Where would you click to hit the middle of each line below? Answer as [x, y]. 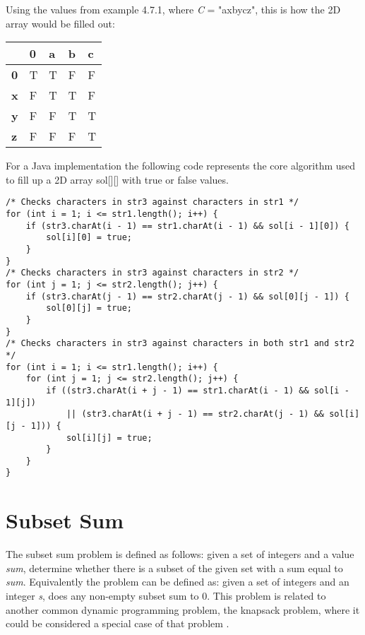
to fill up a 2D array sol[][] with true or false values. [117, 179]
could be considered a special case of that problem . [118, 623]
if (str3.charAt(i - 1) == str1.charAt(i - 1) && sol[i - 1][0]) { [187, 226]
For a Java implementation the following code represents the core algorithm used [181, 166]
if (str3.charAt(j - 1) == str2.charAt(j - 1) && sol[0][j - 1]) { [187, 296]
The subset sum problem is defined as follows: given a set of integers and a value [180, 554]
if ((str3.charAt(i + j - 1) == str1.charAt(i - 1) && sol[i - [198, 390]
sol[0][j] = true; [89, 308]
